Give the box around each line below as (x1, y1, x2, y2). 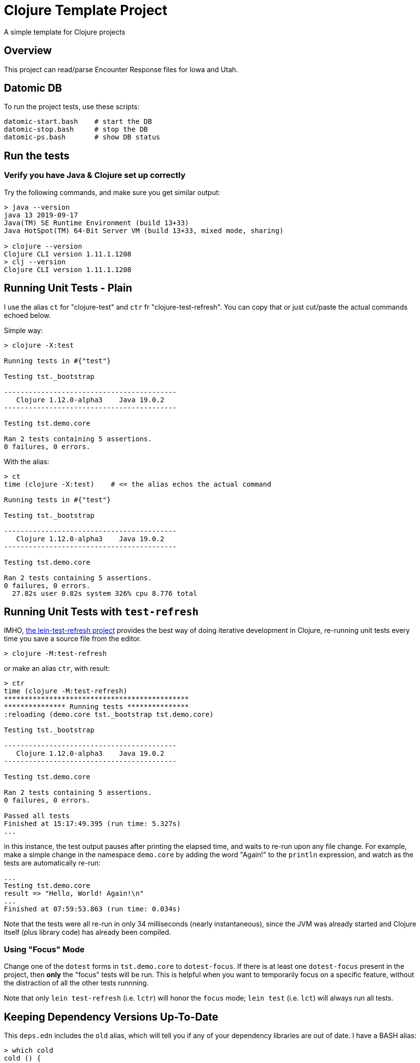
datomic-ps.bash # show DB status (4, 133, 160, 141)
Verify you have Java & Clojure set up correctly (4, 170, 185, 180)
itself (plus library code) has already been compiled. (4, 928, 171, 937)
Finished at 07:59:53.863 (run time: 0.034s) (4, 905, 181, 913)
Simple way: (4, 326, 43, 335)
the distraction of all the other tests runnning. (4, 979, 149, 987)
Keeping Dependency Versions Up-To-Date (4, 1010, 219, 1023)
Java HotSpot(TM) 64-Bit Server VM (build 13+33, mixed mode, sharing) (4, 226, 284, 235)
